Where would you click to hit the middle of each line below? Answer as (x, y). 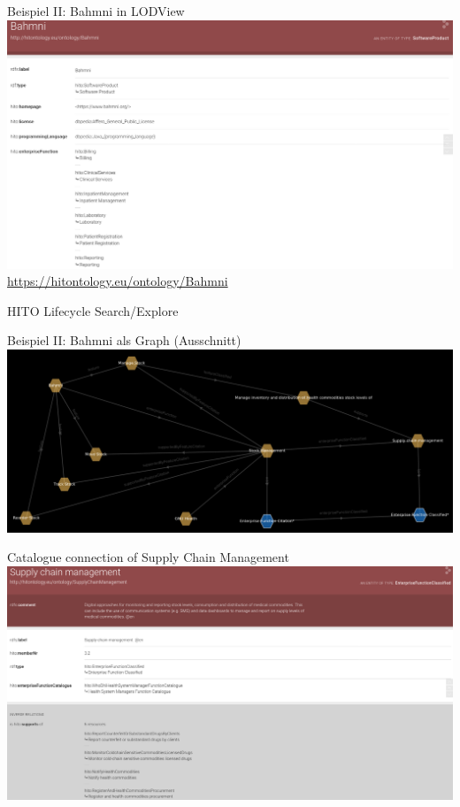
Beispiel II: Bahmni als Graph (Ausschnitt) (124, 340)
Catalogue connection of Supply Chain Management (148, 557)
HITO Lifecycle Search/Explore (93, 310)
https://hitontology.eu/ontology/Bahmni (118, 281)
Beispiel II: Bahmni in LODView (96, 11)
